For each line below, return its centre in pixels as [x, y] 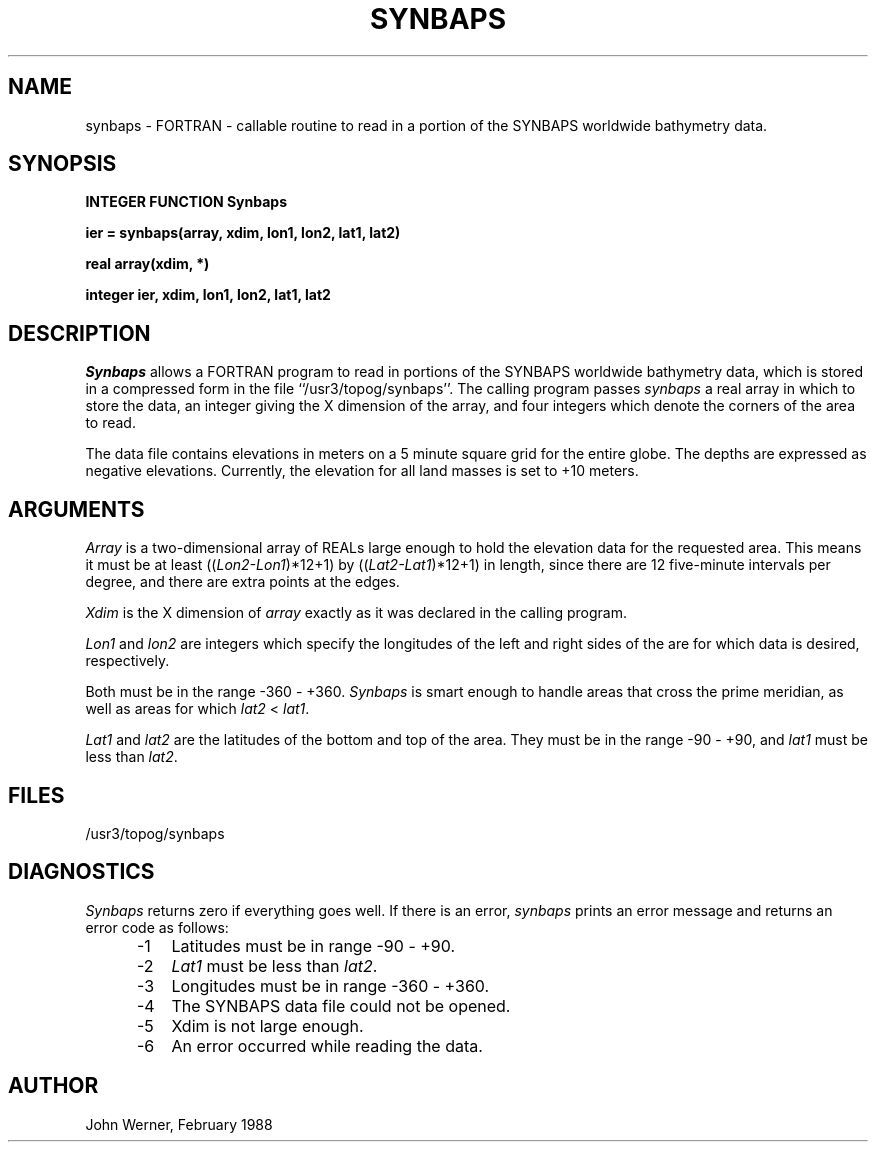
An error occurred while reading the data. [327, 1045]
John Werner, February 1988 [179, 1124]
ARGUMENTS [76, 509]
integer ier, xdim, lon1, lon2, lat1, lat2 [208, 295]
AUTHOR [53, 1086]
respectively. [127, 661]
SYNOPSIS [62, 164]
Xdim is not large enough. [267, 1025]
